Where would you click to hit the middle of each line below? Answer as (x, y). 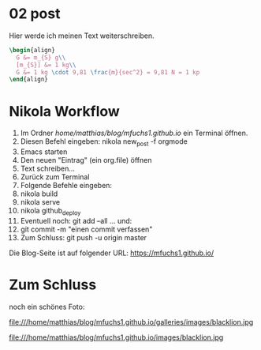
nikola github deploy (50, 212)
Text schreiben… (48, 169)
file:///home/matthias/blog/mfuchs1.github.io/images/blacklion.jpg (116, 337)
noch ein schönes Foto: (47, 307)
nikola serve (40, 202)
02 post (35, 14)
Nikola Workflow (65, 111)
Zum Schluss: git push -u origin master (84, 237)
